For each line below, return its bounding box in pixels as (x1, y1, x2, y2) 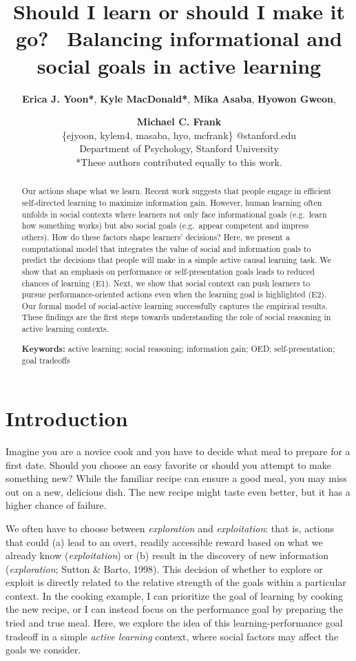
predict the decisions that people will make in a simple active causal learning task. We (21, 254, 331, 266)
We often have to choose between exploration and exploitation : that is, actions (6, 521, 334, 535)
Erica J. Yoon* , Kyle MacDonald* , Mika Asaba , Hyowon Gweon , (22, 91, 336, 105)
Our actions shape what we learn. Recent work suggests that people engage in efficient (21, 185, 332, 197)
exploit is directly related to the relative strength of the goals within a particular (6, 575, 346, 589)
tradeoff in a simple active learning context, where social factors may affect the (6, 629, 339, 643)
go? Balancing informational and (16, 24, 342, 52)
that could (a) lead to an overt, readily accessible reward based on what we (6, 534, 323, 549)
